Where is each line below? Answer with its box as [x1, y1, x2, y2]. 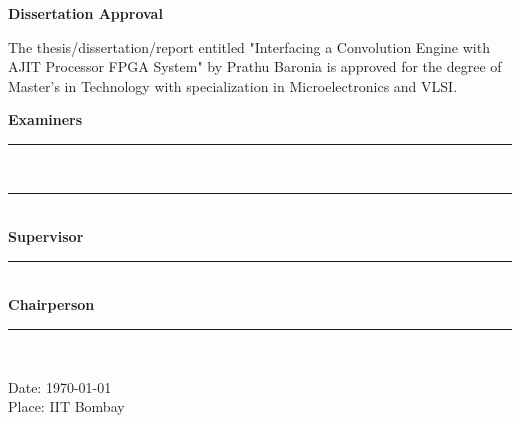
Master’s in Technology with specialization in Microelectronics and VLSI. [8, 75, 458, 96]
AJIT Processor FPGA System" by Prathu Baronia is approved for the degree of [8, 56, 502, 77]
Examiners [8, 109, 83, 130]
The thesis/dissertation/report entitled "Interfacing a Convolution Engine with [8, 36, 490, 57]
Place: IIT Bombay [8, 396, 125, 417]
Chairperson [8, 294, 95, 315]
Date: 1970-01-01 [8, 376, 112, 397]
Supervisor [8, 226, 84, 247]
